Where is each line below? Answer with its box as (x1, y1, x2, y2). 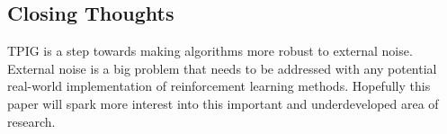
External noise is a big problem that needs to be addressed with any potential (7, 58, 437, 77)
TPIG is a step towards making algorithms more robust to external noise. (7, 41, 413, 60)
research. (7, 112, 56, 130)
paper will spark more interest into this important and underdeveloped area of (7, 94, 439, 112)
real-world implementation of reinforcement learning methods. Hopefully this (7, 76, 431, 95)
